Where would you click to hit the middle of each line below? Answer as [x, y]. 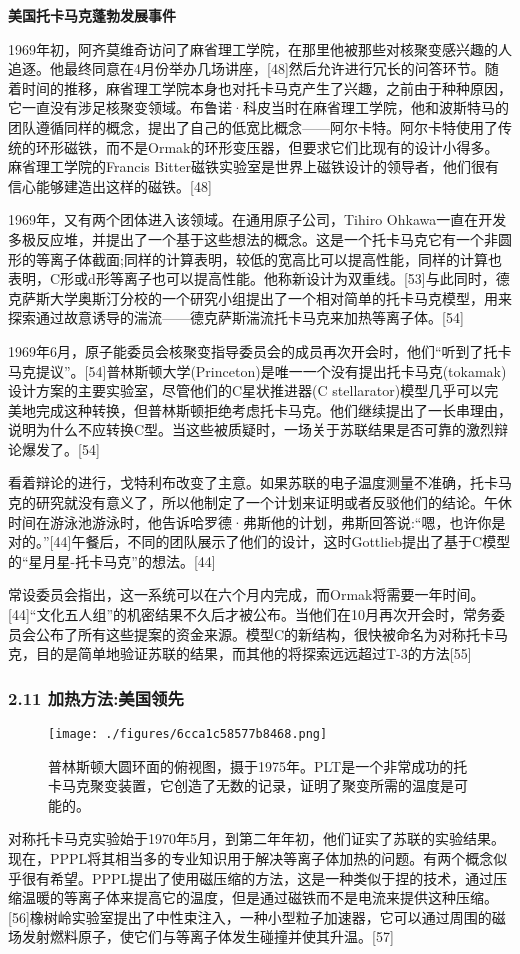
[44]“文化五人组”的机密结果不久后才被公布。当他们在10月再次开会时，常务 [249, 614]
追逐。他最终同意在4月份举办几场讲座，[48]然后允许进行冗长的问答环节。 [246, 68]
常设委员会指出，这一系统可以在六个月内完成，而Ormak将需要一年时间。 [246, 594]
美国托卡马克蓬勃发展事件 [92, 15]
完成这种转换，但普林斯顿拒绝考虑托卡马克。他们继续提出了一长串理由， [273, 409]
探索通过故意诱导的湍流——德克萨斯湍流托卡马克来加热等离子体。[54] [236, 317]
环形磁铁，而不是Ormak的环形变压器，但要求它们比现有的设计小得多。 [267, 146]
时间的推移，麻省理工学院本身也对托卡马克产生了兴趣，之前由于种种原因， [266, 87]
